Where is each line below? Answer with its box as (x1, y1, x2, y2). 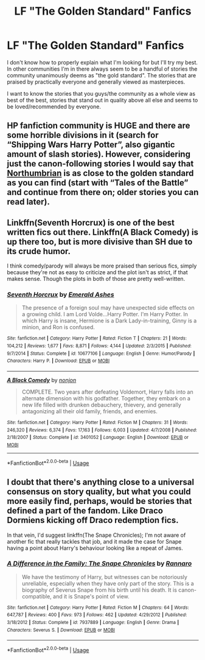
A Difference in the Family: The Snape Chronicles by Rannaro (7, 559, 192, 568)
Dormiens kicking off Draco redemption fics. (7, 515, 179, 525)
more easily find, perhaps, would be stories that (7, 496, 192, 506)
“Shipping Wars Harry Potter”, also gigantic (7, 140, 175, 150)
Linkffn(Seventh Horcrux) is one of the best (7, 218, 175, 228)
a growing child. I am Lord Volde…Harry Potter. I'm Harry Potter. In (21, 311, 188, 318)
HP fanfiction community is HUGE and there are (7, 121, 190, 131)
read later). (7, 197, 50, 207)
